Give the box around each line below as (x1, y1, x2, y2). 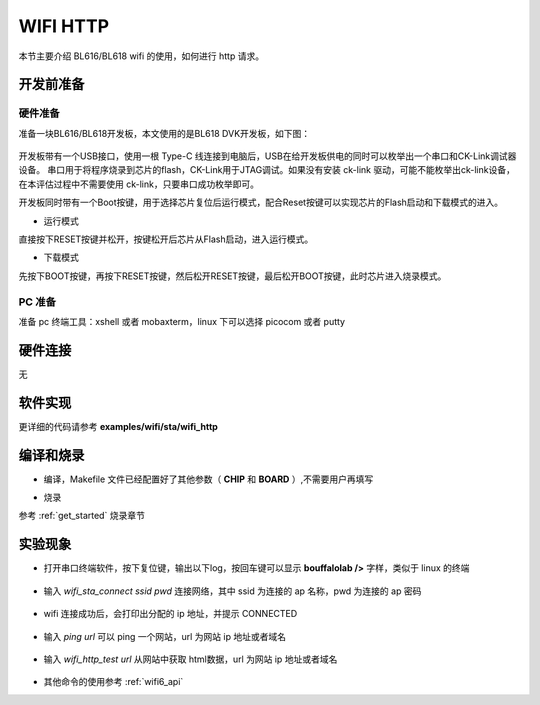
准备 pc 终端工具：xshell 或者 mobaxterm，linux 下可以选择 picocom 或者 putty (18, 315, 345, 327)
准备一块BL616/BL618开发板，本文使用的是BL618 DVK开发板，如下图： (18, 127, 311, 139)
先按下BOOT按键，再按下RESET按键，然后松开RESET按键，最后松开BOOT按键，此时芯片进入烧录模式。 (18, 270, 447, 282)
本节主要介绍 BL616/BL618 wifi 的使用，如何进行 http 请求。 (18, 50, 265, 62)
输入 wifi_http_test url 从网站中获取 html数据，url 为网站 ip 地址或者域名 (43, 653, 338, 665)
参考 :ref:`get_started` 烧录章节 (18, 510, 145, 522)
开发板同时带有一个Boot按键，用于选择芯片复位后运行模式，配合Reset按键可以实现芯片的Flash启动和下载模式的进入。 (18, 196, 504, 209)
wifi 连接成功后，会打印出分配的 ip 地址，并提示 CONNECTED (43, 608, 298, 620)
